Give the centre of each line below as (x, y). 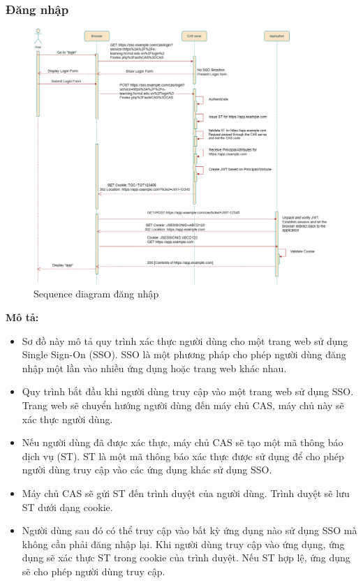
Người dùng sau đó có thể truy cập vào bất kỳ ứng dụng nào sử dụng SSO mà (190, 530)
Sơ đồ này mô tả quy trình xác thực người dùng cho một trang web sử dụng (185, 340)
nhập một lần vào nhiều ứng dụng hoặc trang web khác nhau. (154, 368)
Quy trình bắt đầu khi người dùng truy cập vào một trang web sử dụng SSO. (188, 391)
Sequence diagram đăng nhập (96, 294)
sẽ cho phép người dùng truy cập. (94, 571)
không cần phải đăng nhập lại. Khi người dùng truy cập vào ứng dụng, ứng (183, 544)
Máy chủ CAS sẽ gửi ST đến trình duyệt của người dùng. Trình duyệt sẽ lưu (186, 493)
